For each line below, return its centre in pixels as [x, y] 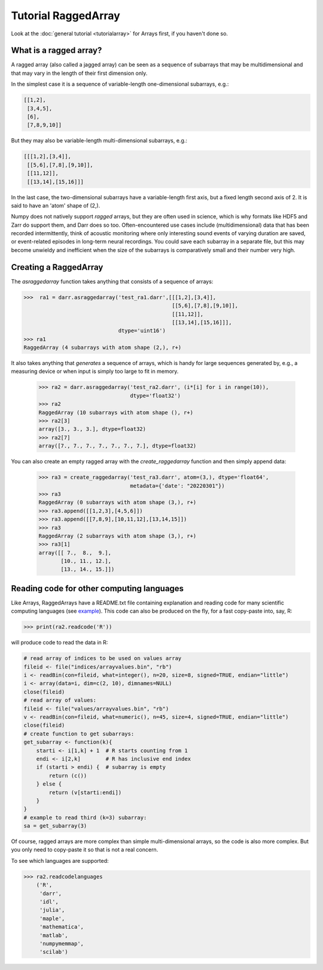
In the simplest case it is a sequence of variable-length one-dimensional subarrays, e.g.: [120, 84]
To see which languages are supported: [60, 860]
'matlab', [54, 935]
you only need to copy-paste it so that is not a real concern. [85, 850]
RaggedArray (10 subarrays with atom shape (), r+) [116, 412]
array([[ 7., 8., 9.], [75, 553]
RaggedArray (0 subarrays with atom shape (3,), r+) [118, 502]
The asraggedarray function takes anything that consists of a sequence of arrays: [112, 281]
